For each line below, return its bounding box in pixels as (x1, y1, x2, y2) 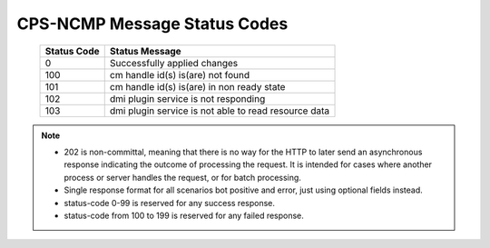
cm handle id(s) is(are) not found (109, 68, 250, 81)
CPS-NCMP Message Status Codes (16, 14, 289, 34)
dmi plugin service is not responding (109, 92, 266, 104)
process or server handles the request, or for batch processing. (64, 172, 301, 183)
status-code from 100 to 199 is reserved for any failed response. (64, 210, 304, 221)
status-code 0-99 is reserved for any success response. (64, 197, 276, 208)
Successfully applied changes (109, 56, 239, 69)
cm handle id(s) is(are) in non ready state (109, 80, 286, 93)
